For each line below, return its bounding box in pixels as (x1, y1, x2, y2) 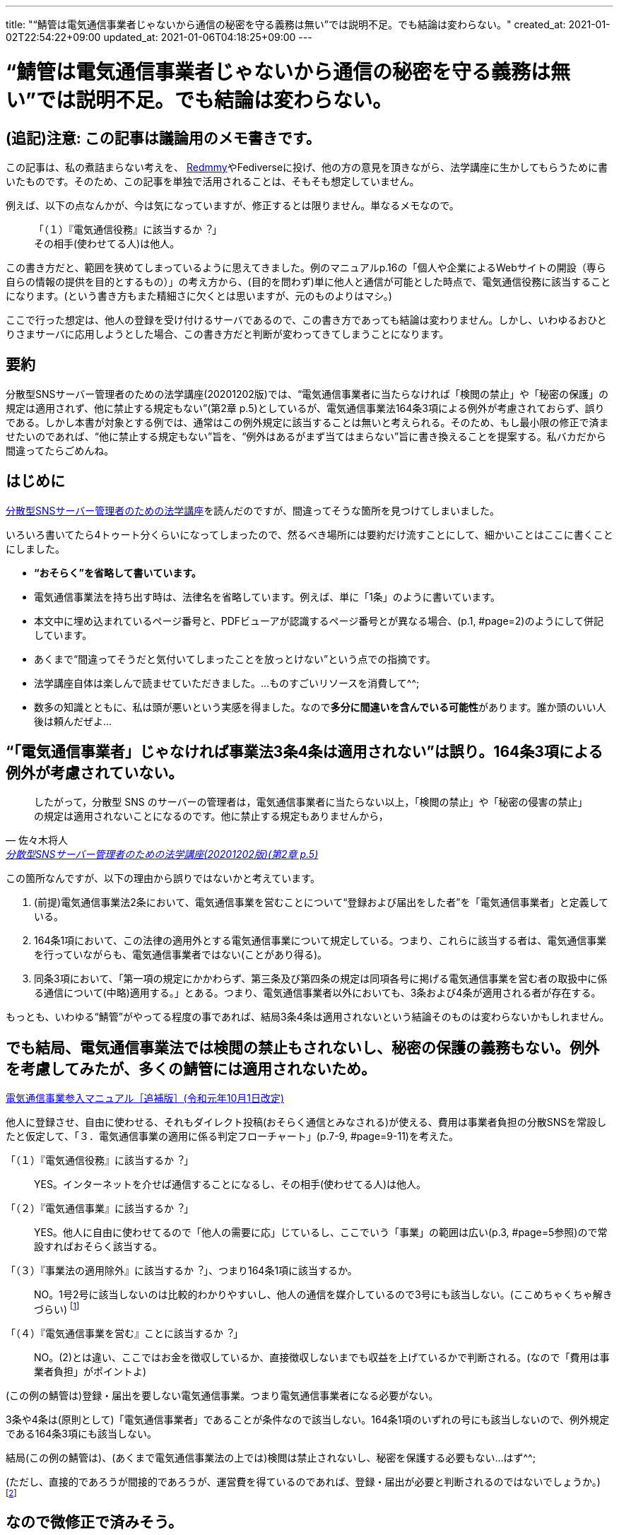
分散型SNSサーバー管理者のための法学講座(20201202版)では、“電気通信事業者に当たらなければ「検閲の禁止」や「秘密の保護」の (6, 387, 609, 400)
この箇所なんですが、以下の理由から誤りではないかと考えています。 (6, 872, 320, 885)
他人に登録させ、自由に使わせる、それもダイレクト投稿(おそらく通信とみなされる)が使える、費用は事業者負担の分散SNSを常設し (6, 1116, 607, 1129)
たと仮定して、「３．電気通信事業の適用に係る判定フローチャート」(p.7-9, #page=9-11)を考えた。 (6, 1130, 459, 1143)
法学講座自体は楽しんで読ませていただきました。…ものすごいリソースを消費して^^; (34, 676, 420, 689)
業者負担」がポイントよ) (34, 1365, 147, 1377)
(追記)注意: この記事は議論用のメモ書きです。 (6, 129, 321, 147)
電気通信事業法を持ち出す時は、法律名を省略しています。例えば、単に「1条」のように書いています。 (34, 590, 501, 603)
